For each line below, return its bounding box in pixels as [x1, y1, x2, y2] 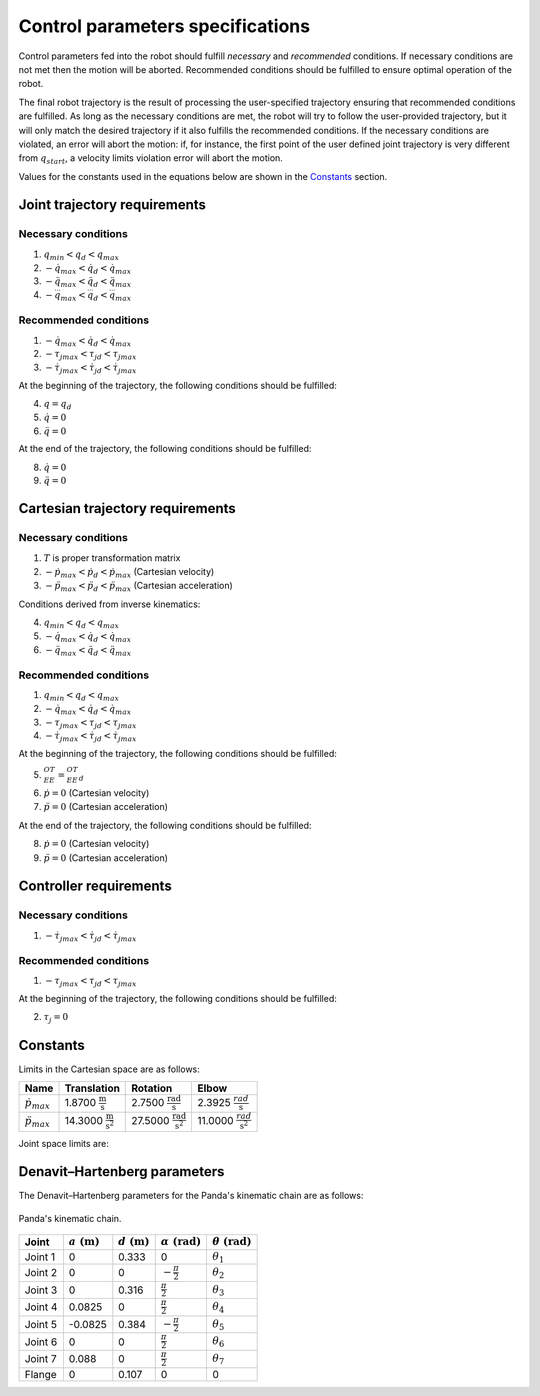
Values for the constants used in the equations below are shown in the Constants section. [18, 170, 388, 182]
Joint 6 [24, 1335, 58, 1349]
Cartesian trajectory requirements [18, 500, 237, 517]
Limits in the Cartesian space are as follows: [18, 1063, 200, 1075]
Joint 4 [24, 1300, 58, 1314]
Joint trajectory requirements [18, 196, 207, 214]
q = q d [43, 398, 72, 412]
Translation [64, 1081, 120, 1095]
